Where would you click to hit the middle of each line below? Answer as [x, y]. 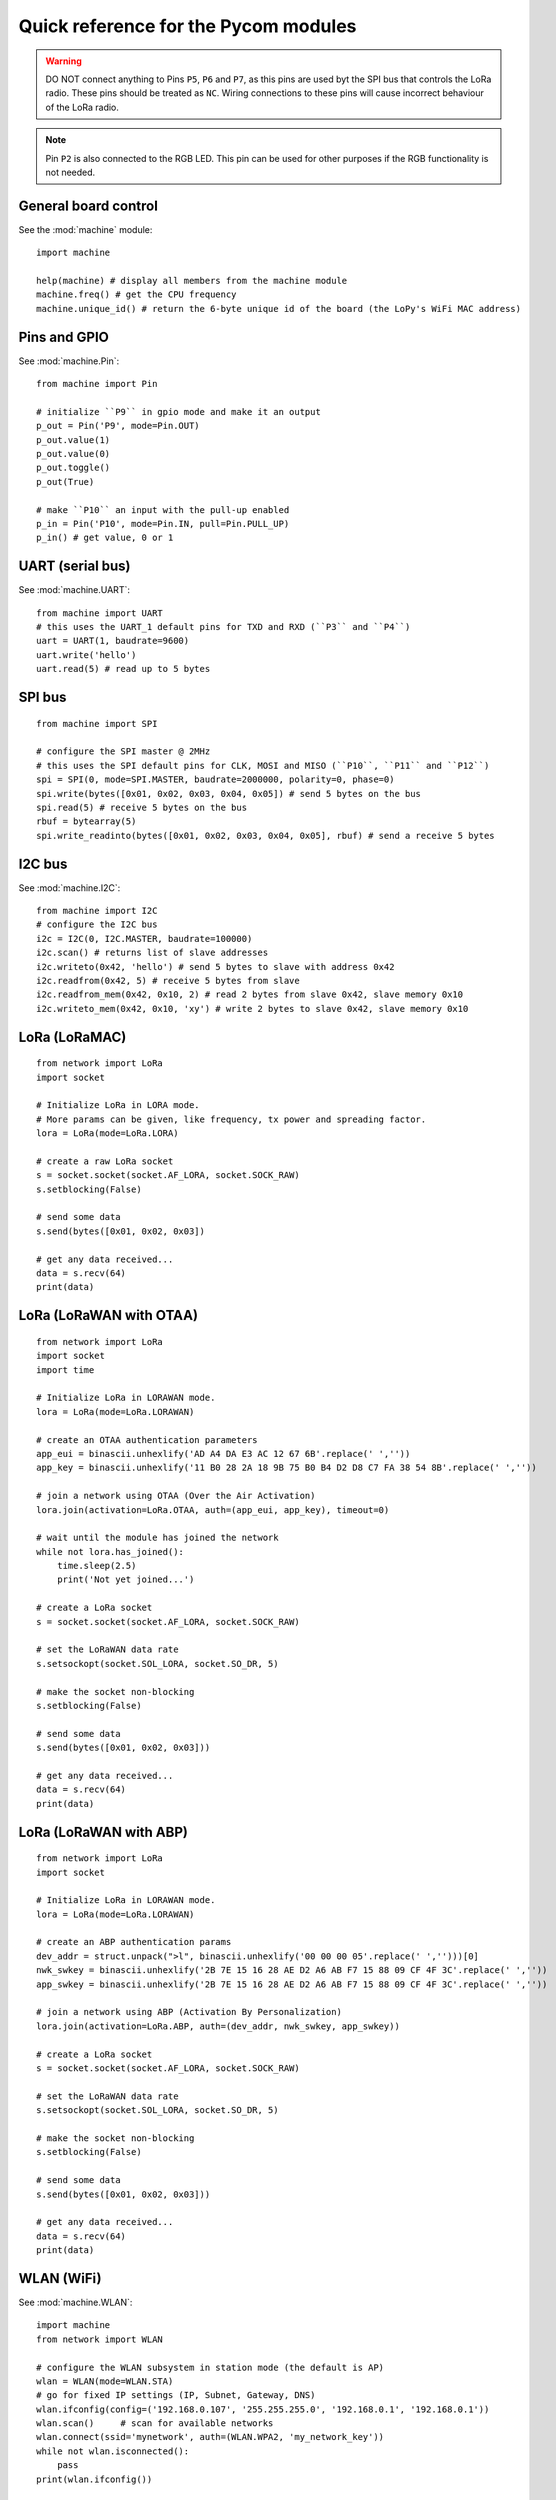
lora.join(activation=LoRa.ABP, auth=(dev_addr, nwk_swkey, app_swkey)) [218, 2026]
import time [65, 1369]
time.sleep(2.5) [96, 1566]
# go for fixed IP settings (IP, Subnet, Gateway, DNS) [176, 2395]
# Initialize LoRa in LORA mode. [118, 1105]
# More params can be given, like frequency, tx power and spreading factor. [231, 1119]
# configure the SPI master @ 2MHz [123, 751]
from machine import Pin [97, 384]
